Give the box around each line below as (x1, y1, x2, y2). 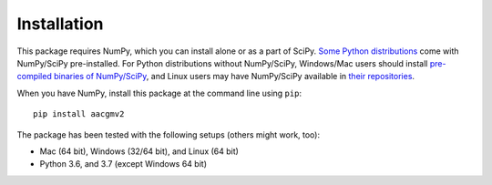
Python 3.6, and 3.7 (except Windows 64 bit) (39, 159, 207, 170)
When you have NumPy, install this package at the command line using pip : (16, 87, 302, 98)
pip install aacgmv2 (33, 109, 125, 119)
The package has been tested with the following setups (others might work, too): (16, 128, 321, 140)
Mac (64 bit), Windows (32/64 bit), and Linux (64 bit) (39, 146, 239, 157)
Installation (16, 14, 104, 34)
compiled (16, 71, 52, 82)
